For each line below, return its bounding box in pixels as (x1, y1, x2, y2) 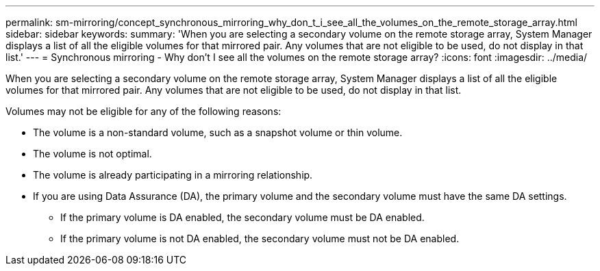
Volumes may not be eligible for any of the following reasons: (5, 105, 282, 117)
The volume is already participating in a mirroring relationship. (33, 169, 313, 181)
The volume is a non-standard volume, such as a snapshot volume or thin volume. (33, 127, 403, 138)
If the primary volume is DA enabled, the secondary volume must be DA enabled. (60, 211, 425, 223)
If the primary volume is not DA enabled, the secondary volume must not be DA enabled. (60, 233, 460, 244)
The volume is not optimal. (33, 148, 152, 159)
